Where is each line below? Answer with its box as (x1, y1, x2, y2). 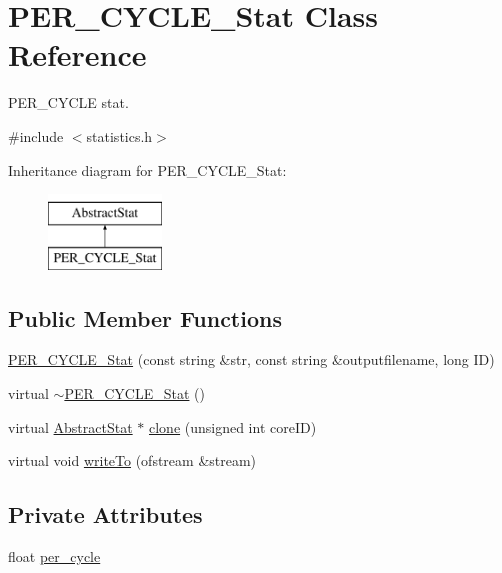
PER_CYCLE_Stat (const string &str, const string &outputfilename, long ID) (8, 349, 495, 370)
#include (8, 125, 64, 146)
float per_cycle (8, 546, 101, 567)
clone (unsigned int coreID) (148, 416, 317, 437)
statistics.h (86, 125, 153, 146)
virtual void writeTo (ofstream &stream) (8, 450, 257, 471)
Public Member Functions (8, 302, 282, 333)
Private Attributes (8, 499, 203, 530)
